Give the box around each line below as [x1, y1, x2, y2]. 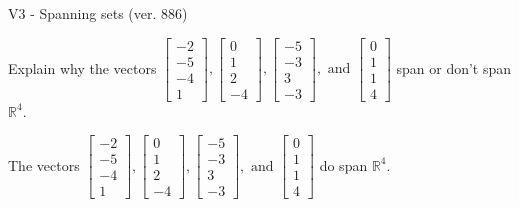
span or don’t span [396, 57, 512, 78]
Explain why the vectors [8, 57, 157, 78]
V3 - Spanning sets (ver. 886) [8, 3, 188, 23]
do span [319, 154, 368, 175]
